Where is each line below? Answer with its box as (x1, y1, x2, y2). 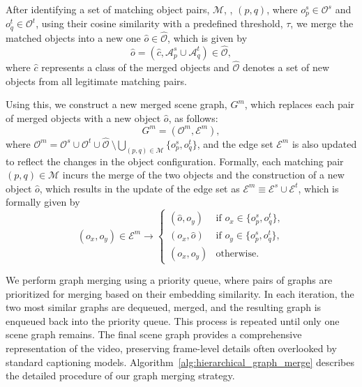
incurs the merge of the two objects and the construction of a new (62, 167, 345, 182)
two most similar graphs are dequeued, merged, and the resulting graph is (6, 300, 322, 314)
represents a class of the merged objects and (41, 60, 229, 75)
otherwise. (216, 248, 259, 259)
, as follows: (168, 110, 218, 125)
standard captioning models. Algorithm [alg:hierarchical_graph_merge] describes (6, 354, 354, 369)
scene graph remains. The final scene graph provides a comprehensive (6, 327, 302, 342)
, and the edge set (197, 136, 273, 151)
